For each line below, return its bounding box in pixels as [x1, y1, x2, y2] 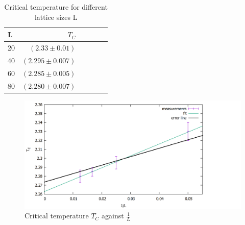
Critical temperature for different [4, 2, 108, 12]
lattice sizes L [34, 11, 78, 22]
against [102, 210, 124, 221]
